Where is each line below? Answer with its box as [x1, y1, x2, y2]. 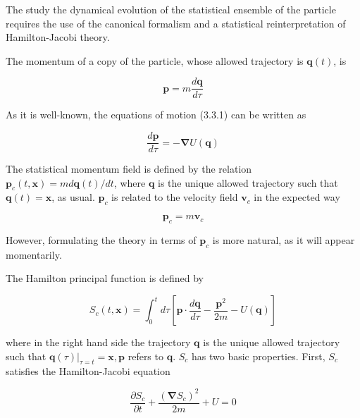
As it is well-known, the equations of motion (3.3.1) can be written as [6, 107, 306, 122]
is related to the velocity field [111, 190, 238, 204]
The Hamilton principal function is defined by [6, 271, 204, 285]
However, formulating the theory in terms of [6, 233, 197, 247]
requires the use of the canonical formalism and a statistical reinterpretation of [6, 16, 346, 30]
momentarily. [6, 247, 62, 262]
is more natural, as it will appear [212, 233, 355, 247]
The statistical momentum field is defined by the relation [6, 161, 252, 176]
